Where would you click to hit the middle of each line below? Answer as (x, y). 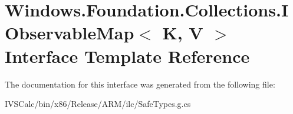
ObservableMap (70, 33)
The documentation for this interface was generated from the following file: (140, 84)
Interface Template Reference (127, 56)
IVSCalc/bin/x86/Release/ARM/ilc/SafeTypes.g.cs (98, 104)
